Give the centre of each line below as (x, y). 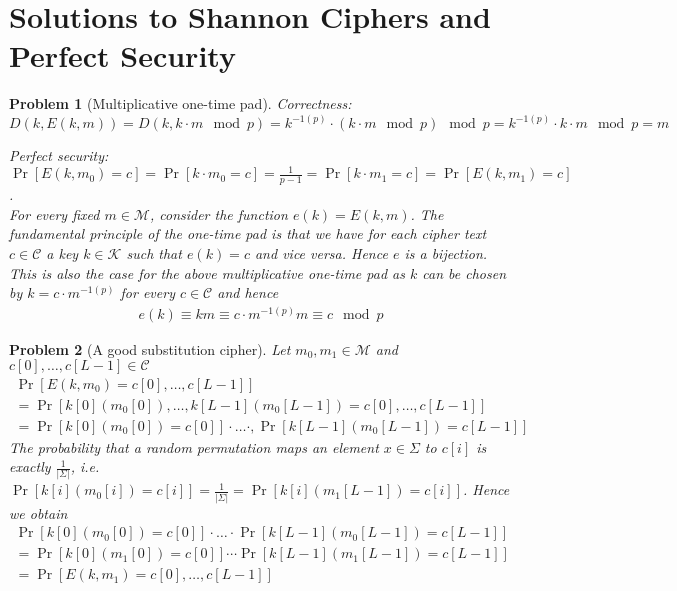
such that (154, 253)
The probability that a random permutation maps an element (194, 446)
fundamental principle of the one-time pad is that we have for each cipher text (248, 233)
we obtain (38, 512)
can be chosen (464, 272)
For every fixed (54, 213)
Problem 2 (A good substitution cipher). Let (150, 348)
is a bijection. (446, 253)
